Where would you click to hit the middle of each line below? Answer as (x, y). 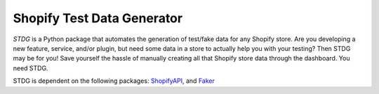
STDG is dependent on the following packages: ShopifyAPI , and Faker (114, 81)
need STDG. (31, 68)
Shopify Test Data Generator (98, 18)
